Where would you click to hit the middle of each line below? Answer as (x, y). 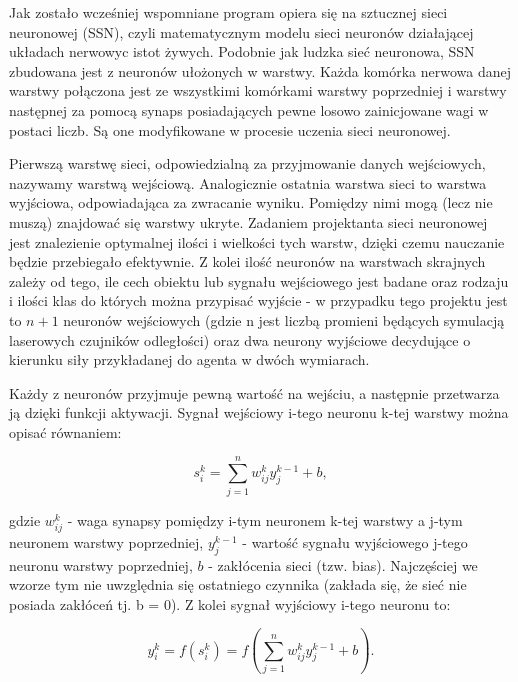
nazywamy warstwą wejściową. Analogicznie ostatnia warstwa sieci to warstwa (248, 182)
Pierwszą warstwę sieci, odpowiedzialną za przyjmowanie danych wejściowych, (247, 163)
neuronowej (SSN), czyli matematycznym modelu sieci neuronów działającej (241, 31)
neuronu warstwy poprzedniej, (101, 564)
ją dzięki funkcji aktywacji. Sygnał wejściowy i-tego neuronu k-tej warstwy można (259, 412)
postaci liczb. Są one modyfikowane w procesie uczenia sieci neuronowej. (230, 129)
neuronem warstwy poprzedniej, (106, 541)
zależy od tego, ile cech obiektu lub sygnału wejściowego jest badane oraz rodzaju (259, 280)
